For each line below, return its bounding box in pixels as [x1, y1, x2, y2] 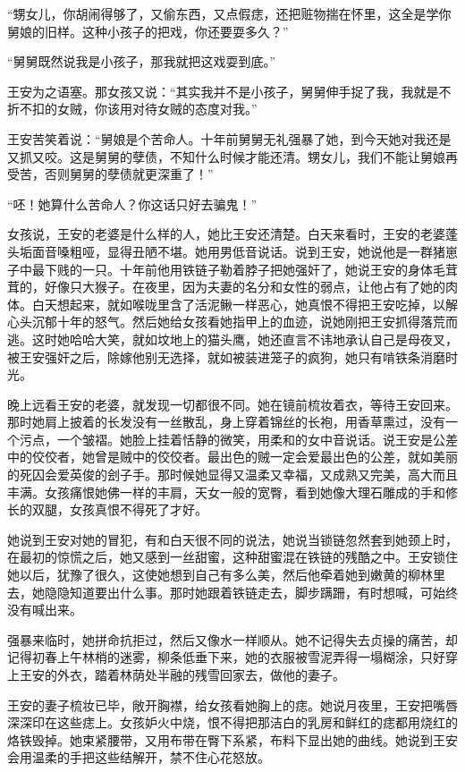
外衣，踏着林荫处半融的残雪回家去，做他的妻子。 [56, 666, 345, 683]
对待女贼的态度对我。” [131, 99, 258, 118]
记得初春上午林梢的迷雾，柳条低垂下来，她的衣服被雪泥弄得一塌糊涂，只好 [7, 648, 445, 666]
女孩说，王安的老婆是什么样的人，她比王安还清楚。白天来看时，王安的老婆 [7, 225, 445, 243]
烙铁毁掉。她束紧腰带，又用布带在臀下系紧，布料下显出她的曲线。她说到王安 [7, 730, 458, 749]
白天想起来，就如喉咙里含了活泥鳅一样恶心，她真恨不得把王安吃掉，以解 [31, 294, 458, 313]
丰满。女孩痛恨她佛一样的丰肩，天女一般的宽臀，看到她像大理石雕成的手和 [7, 482, 445, 501]
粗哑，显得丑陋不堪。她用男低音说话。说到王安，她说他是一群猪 [69, 242, 445, 260]
